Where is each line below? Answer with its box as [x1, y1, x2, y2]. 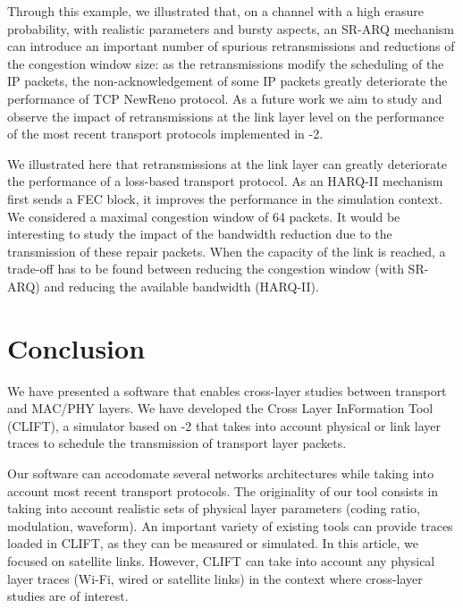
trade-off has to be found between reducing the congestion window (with [7, 259, 404, 278]
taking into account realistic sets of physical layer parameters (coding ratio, [7, 499, 420, 518]
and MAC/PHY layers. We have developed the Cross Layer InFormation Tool [7, 399, 434, 418]
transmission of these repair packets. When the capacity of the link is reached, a [7, 241, 446, 260]
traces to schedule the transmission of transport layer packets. [7, 434, 347, 452]
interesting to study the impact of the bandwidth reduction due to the [7, 224, 392, 243]
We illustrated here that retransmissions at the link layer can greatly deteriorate [7, 154, 447, 173]
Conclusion [7, 329, 146, 366]
